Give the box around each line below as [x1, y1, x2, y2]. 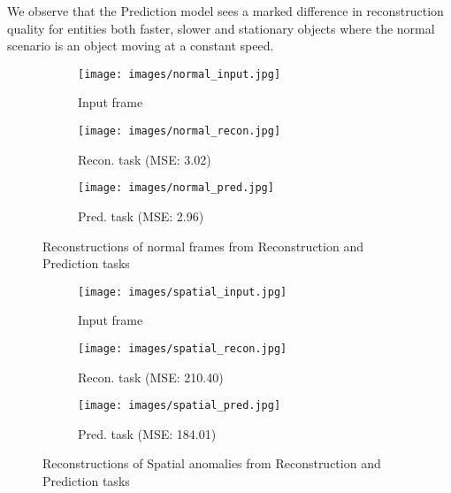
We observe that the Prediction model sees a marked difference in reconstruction [7, 2, 444, 19]
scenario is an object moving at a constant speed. [7, 36, 274, 55]
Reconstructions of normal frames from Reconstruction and [42, 236, 363, 255]
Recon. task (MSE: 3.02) [78, 150, 211, 168]
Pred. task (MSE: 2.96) [78, 206, 204, 225]
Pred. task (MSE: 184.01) [78, 424, 217, 443]
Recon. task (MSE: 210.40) [78, 367, 224, 386]
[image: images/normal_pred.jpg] [78, 181, 274, 195]
